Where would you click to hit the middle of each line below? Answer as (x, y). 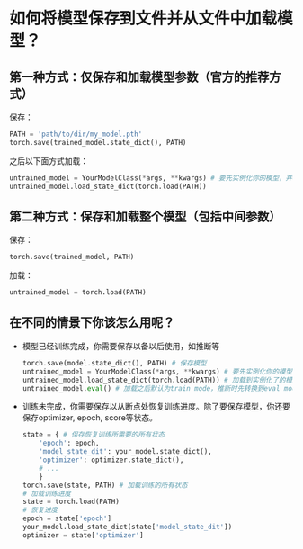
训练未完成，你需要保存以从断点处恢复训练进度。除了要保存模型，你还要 (156, 407)
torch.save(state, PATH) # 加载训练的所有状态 (105, 485)
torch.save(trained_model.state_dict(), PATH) (98, 142)
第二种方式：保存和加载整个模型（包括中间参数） (145, 216)
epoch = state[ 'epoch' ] (67, 518)
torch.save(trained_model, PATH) (72, 257)
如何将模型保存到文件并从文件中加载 (143, 18)
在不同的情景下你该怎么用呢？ (92, 323)
